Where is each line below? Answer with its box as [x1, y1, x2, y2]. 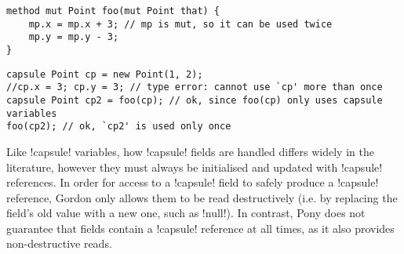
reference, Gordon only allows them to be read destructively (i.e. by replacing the [6, 189, 398, 205]
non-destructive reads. [6, 235, 112, 252]
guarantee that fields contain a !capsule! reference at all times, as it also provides [6, 220, 395, 236]
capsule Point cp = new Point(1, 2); [6, 68, 203, 80]
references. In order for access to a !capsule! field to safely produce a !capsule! [6, 174, 379, 190]
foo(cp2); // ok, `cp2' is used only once [6, 121, 231, 132]
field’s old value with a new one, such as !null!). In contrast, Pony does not [6, 205, 366, 221]
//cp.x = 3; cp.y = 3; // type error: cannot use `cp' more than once [6, 82, 383, 93]
